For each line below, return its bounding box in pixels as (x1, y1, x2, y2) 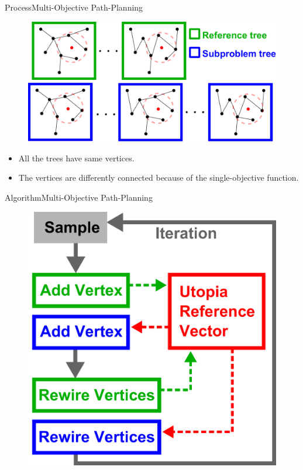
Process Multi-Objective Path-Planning (5, 1, 143, 13)
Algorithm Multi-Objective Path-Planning (5, 191, 153, 203)
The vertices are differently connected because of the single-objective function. (18, 171, 299, 184)
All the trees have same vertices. (18, 151, 135, 164)
